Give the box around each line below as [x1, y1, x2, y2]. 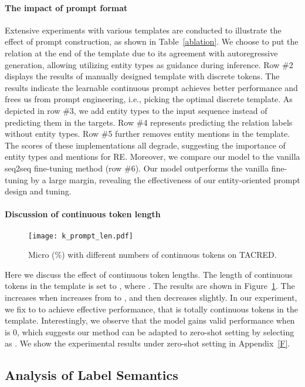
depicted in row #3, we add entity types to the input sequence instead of [5, 104, 267, 116]
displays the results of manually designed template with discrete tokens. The [5, 70, 280, 82]
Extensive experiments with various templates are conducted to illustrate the [5, 23, 282, 36]
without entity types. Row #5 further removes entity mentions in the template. [5, 127, 290, 140]
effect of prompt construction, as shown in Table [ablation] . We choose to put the [5, 35, 299, 48]
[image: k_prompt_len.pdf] [28, 231, 133, 240]
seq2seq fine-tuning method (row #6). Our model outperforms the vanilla [5, 161, 269, 174]
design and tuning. [5, 185, 72, 197]
